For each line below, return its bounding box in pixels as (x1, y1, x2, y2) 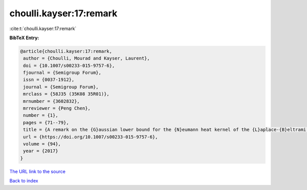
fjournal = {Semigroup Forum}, (23, 70, 102, 76)
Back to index (9, 178, 38, 184)
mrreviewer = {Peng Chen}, (23, 105, 91, 112)
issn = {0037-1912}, (23, 77, 75, 83)
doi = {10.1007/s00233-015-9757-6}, (23, 63, 115, 68)
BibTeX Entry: (9, 35, 39, 41)
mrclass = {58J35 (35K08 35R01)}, (23, 91, 109, 97)
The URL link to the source (9, 168, 66, 174)
